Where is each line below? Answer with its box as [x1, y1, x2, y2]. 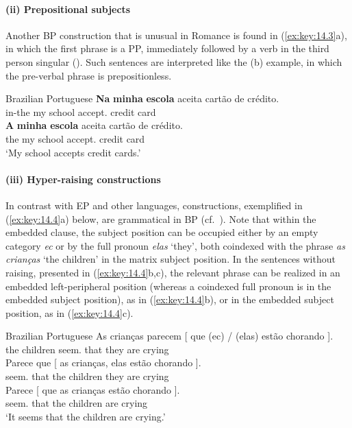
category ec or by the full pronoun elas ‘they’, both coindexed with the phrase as [5, 238, 345, 252]
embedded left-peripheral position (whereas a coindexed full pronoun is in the [5, 278, 331, 293]
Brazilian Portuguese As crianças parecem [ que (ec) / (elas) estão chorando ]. [5, 329, 334, 343]
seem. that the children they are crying [5, 369, 169, 383]
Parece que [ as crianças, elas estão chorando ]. [5, 355, 201, 370]
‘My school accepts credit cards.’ [5, 145, 141, 159]
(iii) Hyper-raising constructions [5, 171, 161, 186]
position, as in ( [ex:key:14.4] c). [5, 305, 134, 320]
